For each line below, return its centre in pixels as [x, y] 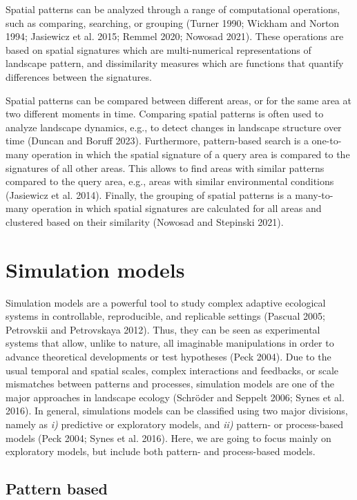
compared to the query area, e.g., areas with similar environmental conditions [170, 181]
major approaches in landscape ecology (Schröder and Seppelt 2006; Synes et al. [175, 397]
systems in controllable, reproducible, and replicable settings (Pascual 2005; [165, 316]
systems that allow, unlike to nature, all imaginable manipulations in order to [170, 343]
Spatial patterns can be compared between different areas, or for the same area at [178, 100]
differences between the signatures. [79, 76]
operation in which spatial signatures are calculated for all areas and [177, 208]
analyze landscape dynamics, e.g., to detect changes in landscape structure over [174, 127]
